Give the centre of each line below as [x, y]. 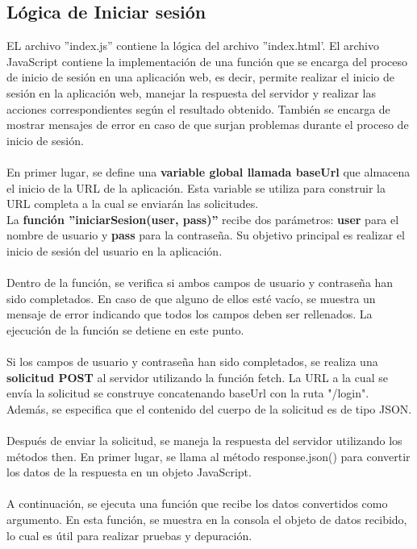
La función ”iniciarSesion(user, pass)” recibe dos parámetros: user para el [203, 219]
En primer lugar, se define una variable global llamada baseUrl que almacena [208, 171]
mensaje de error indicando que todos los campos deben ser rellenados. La [190, 314]
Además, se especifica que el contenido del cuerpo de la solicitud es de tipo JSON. [209, 408]
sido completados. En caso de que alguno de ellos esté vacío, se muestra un [191, 298]
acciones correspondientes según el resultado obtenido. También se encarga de [198, 108]
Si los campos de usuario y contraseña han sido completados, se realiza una [192, 362]
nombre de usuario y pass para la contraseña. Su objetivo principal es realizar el [206, 235]
